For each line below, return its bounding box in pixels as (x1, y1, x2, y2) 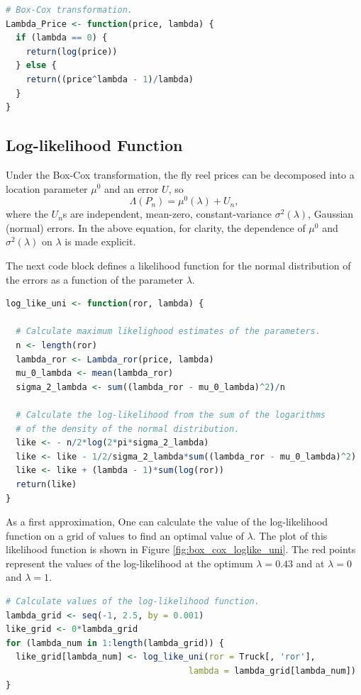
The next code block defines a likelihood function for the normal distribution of (6, 258, 351, 272)
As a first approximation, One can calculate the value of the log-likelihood (6, 514, 328, 529)
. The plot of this (252, 528, 328, 543)
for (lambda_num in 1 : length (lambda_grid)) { (6, 638, 224, 648)
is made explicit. (65, 234, 136, 249)
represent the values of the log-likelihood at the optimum (6, 555, 253, 570)
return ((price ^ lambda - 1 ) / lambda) (26, 74, 194, 84)
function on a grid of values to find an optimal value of (6, 528, 244, 543)
